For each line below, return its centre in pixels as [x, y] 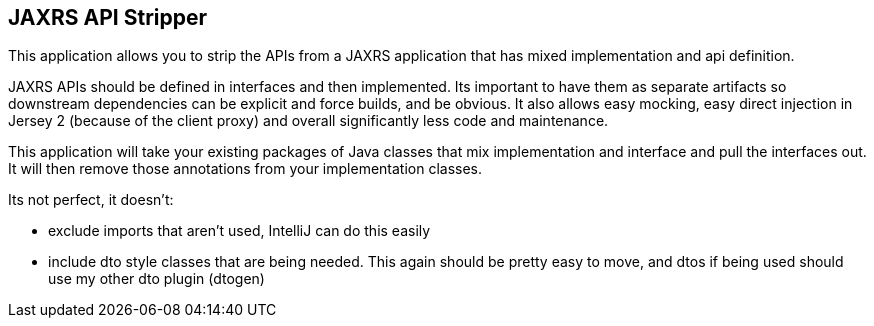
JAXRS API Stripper [108, 17]
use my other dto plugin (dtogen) [156, 279]
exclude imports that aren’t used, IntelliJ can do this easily [239, 231]
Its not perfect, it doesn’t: [91, 200]
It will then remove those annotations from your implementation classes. [245, 169]
